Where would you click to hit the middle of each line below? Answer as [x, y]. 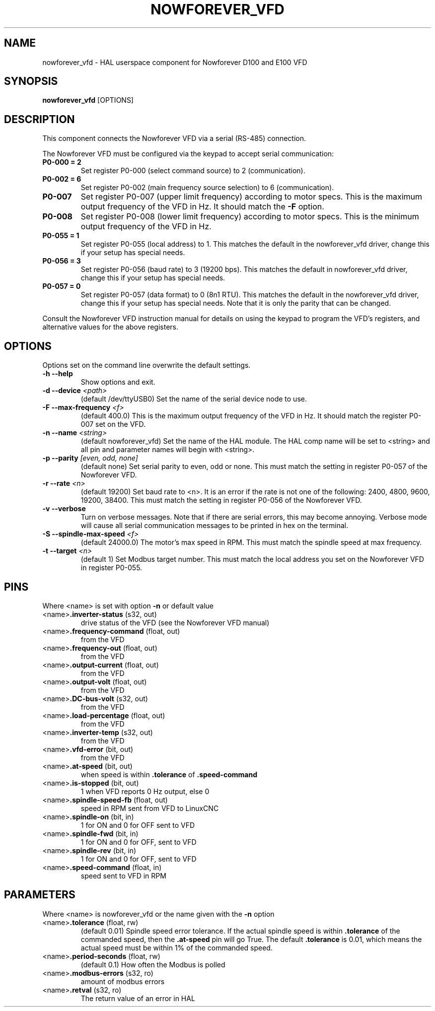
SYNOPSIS [31, 81]
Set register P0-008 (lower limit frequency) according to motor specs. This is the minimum [250, 217]
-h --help [58, 374]
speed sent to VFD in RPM [123, 876]
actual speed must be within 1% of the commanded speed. [177, 947]
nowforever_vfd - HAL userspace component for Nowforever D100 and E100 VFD [175, 62]
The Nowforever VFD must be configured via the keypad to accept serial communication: [188, 154]
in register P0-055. [111, 568]
